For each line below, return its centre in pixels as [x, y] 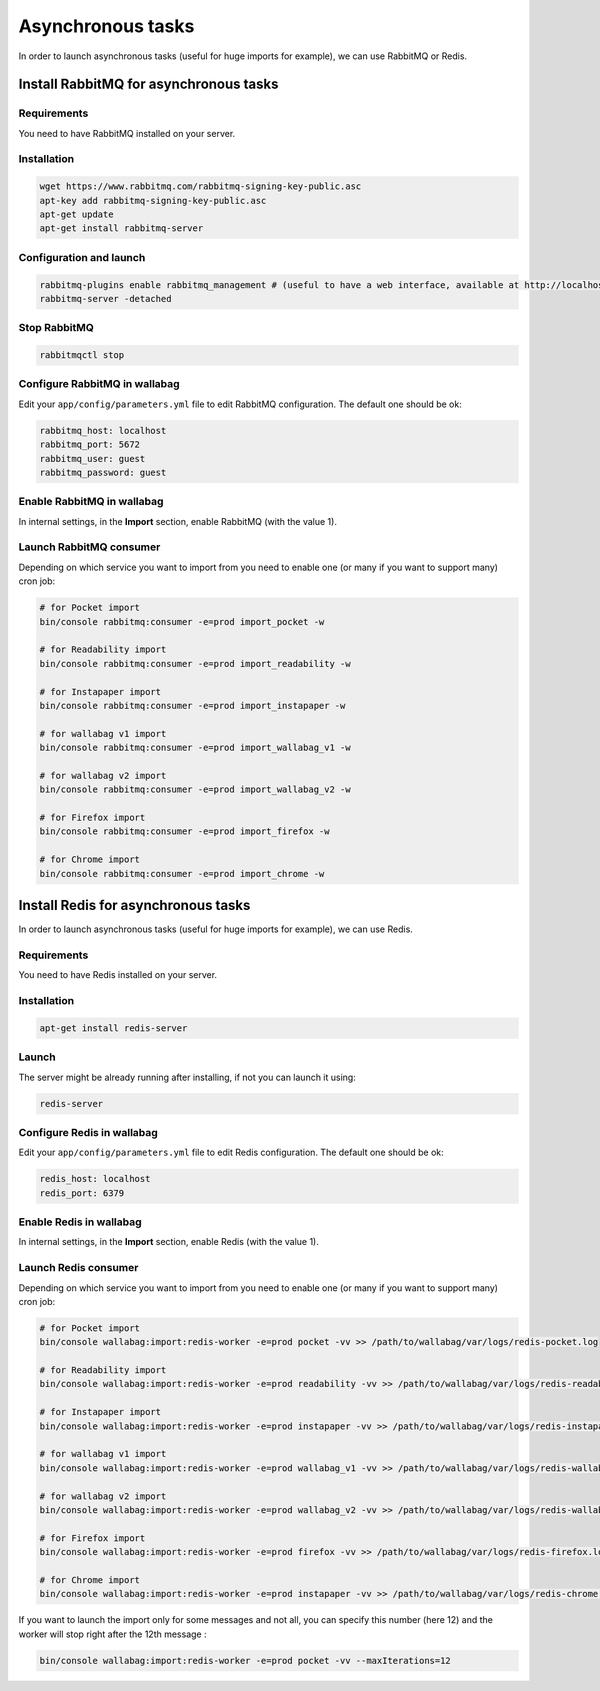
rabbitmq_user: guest [92, 458]
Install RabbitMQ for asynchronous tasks [148, 84]
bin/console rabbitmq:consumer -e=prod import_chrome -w [182, 873]
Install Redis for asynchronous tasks [134, 905]
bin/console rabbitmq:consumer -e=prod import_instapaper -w [192, 705]
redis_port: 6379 [82, 1193]
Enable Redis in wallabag [80, 1222]
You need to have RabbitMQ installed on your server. [127, 133]
